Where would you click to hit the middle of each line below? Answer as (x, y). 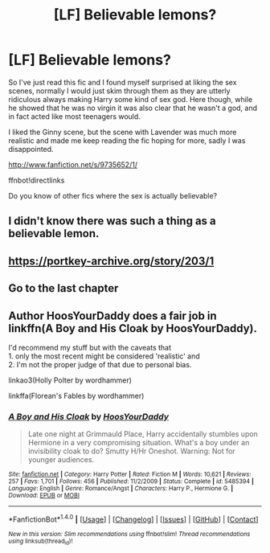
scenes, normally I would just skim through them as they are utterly (119, 91)
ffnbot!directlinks (37, 180)
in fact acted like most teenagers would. (74, 116)
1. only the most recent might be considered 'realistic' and (104, 356)
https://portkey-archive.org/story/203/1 (111, 261)
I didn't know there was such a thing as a (112, 221)
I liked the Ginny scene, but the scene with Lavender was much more (123, 132)
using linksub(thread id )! (41, 542)
